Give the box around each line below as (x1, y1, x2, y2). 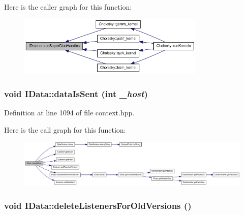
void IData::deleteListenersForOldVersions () (4, 199, 192, 211)
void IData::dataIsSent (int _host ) (4, 87, 148, 100)
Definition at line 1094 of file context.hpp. (4, 107, 135, 118)
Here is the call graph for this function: (4, 124, 126, 135)
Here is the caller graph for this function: (4, 2, 132, 12)
